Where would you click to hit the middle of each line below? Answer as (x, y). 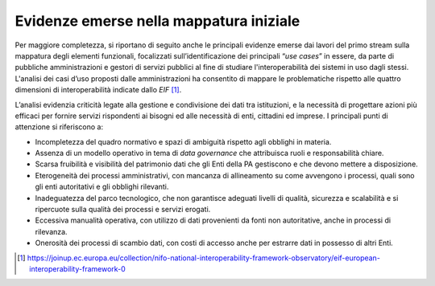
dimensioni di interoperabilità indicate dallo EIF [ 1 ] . (98, 90)
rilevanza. (51, 231)
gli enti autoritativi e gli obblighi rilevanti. (102, 187)
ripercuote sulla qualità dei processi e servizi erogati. (123, 210)
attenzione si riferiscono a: (59, 127)
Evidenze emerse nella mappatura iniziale (157, 21)
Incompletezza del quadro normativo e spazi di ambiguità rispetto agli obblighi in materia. (183, 141)
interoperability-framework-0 (78, 268)
